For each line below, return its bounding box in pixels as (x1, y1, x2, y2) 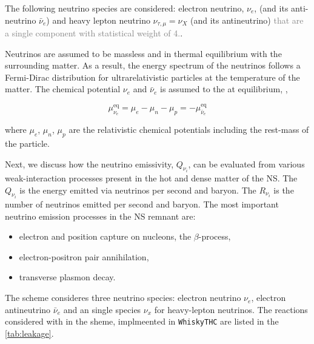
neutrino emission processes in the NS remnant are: (5, 209, 196, 222)
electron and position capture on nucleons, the (19, 230, 192, 243)
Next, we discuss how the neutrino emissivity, (5, 157, 174, 170)
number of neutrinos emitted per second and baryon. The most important (5, 198, 279, 211)
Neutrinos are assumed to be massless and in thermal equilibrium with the (5, 47, 282, 59)
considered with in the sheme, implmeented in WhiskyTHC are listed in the (5, 315, 279, 328)
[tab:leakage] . (5, 326, 54, 339)
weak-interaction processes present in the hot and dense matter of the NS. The (5, 172, 298, 184)
